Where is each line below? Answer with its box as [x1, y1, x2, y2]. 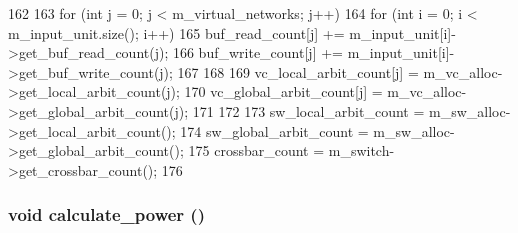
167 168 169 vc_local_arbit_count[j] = [177, 61, 419, 82]
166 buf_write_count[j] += [172, 42, 343, 63]
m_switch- [328, 140, 395, 161]
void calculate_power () [8, 202, 205, 227]
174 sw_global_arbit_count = [180, 120, 369, 141]
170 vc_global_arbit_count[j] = [184, 81, 383, 102]
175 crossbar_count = [188, 140, 325, 161]
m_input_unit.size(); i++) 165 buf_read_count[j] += [8, 22, 345, 43]
